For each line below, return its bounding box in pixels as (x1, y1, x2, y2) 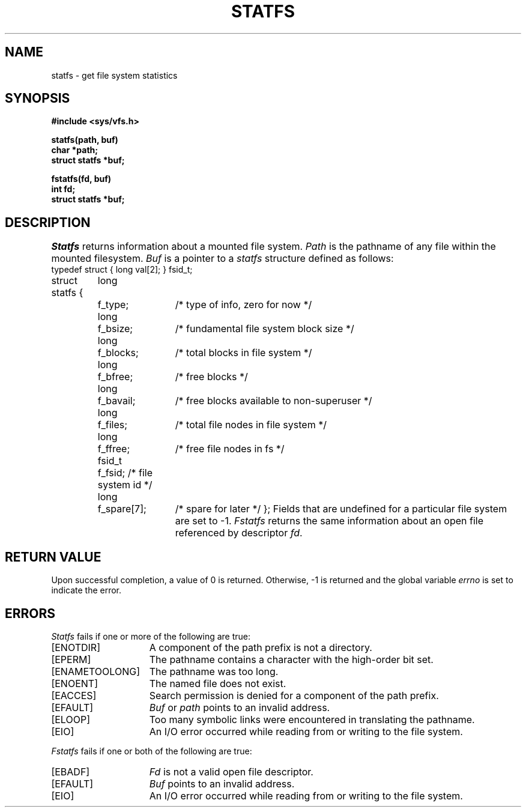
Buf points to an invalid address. (149, 777, 295, 790)
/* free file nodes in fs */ (175, 443, 285, 455)
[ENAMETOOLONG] (51, 665, 140, 677)
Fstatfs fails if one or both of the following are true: (51, 745, 252, 756)
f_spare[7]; (97, 503, 147, 515)
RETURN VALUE (5, 549, 101, 565)
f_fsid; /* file (97, 467, 153, 479)
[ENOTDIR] (51, 641, 100, 653)
